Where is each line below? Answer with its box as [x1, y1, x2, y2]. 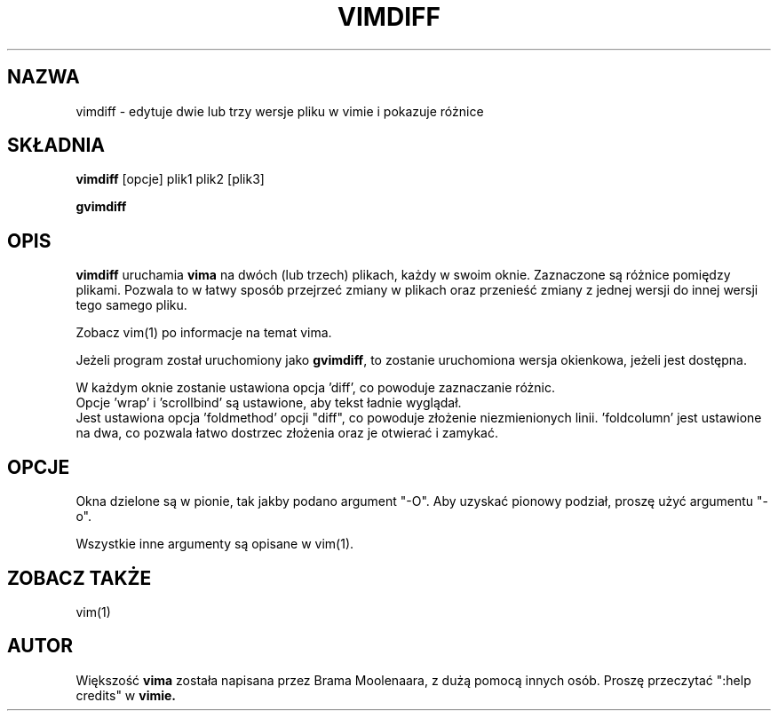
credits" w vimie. [75, 687, 177, 703]
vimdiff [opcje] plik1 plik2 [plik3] [75, 171, 265, 187]
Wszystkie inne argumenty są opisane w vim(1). [75, 536, 354, 552]
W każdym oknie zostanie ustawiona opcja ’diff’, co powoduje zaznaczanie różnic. [75, 380, 555, 396]
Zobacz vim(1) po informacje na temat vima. [75, 325, 332, 341]
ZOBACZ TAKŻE [7, 566, 152, 589]
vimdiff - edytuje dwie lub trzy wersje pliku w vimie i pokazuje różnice [75, 103, 484, 119]
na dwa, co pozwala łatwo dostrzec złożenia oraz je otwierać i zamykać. [75, 425, 498, 441]
